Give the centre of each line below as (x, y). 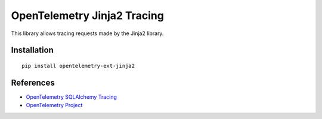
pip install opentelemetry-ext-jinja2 (78, 66)
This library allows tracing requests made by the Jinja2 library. (87, 33)
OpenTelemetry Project (54, 105)
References (33, 82)
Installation (32, 50)
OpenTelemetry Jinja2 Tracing (87, 15)
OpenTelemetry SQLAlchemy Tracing (72, 97)
